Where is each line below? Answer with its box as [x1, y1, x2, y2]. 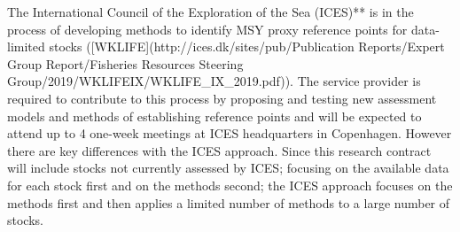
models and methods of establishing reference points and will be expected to [7, 106, 422, 125]
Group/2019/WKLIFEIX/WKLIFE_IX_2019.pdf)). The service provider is [7, 72, 421, 90]
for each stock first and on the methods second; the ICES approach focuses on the [7, 175, 453, 194]
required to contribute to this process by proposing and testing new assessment [7, 89, 437, 107]
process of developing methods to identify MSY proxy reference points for [7, 19, 408, 38]
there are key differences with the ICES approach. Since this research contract [7, 141, 432, 159]
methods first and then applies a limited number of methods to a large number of [7, 193, 450, 212]
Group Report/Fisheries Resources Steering [7, 54, 244, 73]
